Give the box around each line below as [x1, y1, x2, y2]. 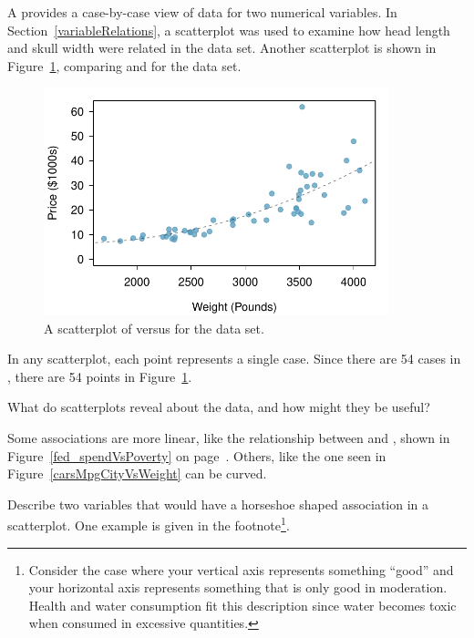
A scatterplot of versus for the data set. [44, 318, 264, 337]
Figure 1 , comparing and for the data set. [7, 56, 242, 75]
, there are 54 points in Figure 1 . [7, 366, 192, 386]
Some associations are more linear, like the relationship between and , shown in [7, 427, 450, 447]
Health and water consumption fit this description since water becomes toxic [28, 595, 457, 614]
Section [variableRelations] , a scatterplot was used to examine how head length [7, 20, 450, 39]
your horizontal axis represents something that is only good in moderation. [28, 578, 448, 597]
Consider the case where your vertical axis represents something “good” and [28, 560, 454, 579]
